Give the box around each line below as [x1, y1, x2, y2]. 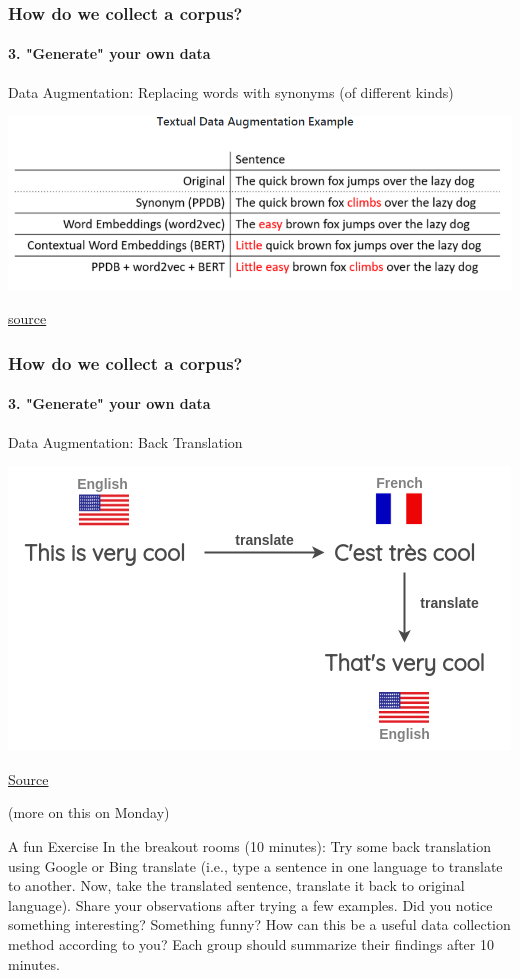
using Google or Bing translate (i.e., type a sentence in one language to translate [8, 855, 503, 876]
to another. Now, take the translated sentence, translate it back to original [8, 875, 465, 896]
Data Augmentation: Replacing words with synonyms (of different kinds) [8, 81, 454, 102]
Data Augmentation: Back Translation [8, 431, 243, 452]
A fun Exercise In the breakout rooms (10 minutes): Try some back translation [8, 835, 491, 856]
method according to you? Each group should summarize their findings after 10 [8, 933, 494, 954]
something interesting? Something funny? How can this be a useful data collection [8, 914, 511, 935]
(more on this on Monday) [8, 802, 170, 823]
